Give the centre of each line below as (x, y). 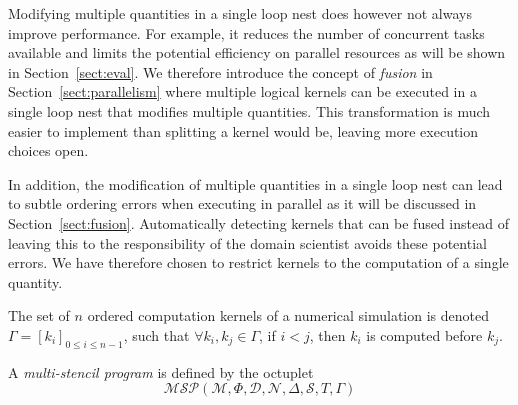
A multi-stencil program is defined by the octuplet (161, 371)
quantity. (35, 281)
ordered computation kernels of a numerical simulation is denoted (288, 315)
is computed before (424, 334)
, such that (156, 334)
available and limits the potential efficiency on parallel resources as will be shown (257, 52)
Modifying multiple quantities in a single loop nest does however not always (240, 13)
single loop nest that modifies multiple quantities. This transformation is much (249, 110)
